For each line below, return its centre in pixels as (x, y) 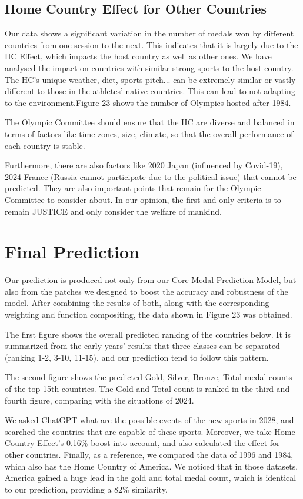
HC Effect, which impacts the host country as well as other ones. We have (138, 56)
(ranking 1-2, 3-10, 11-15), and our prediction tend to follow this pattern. (137, 357)
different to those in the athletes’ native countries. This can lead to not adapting (150, 91)
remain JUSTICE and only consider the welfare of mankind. (113, 211)
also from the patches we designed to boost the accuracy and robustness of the (146, 291)
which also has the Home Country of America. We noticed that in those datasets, (151, 466)
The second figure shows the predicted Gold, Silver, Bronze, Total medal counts (149, 377)
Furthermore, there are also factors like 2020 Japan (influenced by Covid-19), (144, 165)
